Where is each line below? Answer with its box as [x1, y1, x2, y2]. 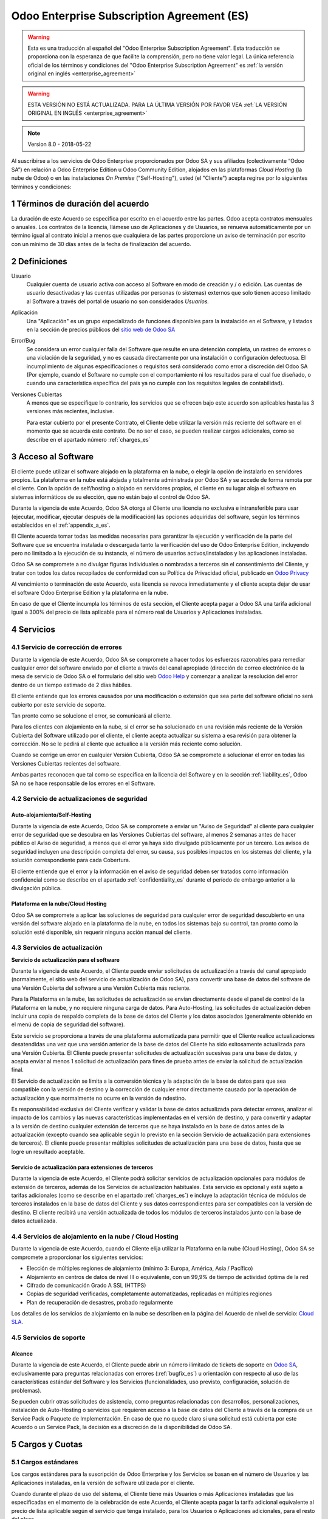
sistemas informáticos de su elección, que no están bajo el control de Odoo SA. [11, 493, 211, 501]
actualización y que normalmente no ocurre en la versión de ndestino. [11, 1094, 186, 1102]
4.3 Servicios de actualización [11, 944, 103, 952]
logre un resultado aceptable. [11, 1148, 85, 1155]
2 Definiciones [11, 256, 68, 267]
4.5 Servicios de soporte [11, 1334, 86, 1342]
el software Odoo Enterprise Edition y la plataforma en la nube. [11, 589, 168, 596]
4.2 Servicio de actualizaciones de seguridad [11, 795, 148, 803]
